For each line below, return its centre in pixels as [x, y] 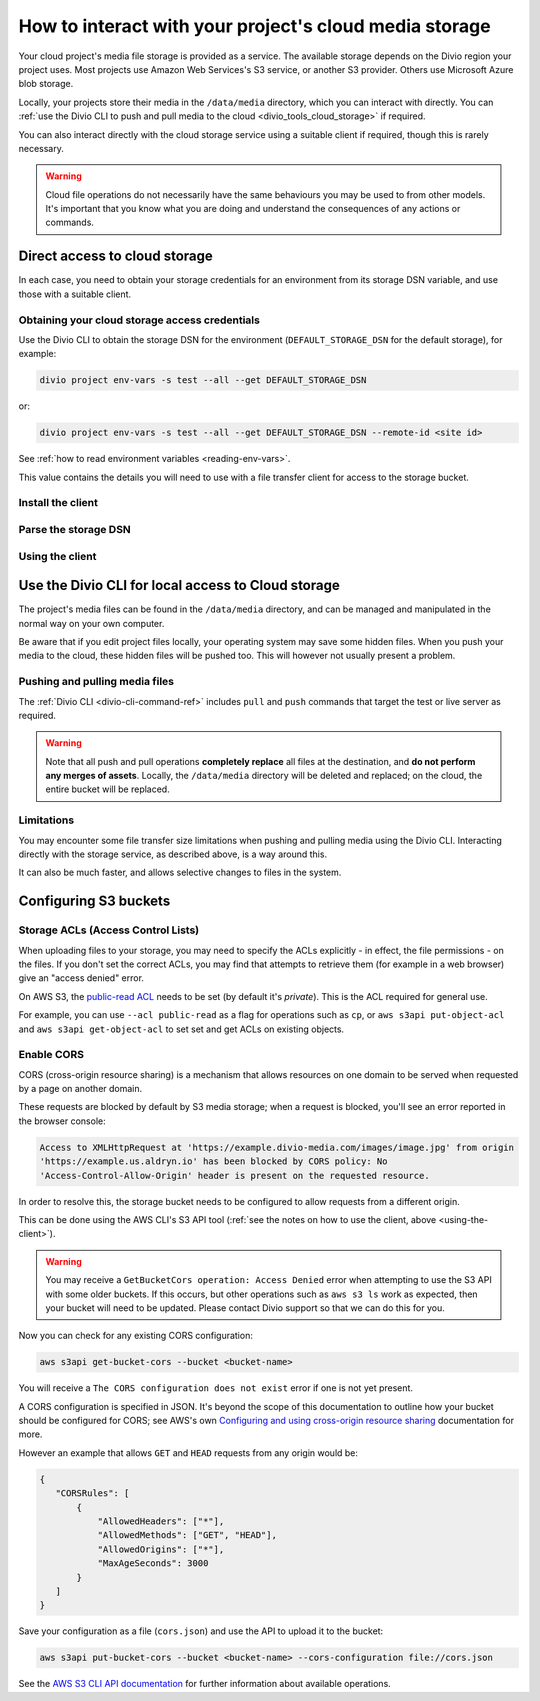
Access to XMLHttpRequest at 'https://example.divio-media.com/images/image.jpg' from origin [277, 1147]
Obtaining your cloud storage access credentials [139, 320]
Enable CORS [51, 1055]
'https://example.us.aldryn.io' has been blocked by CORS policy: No [213, 1161]
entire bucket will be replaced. [107, 789]
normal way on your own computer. [91, 623]
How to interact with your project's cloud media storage [254, 26]
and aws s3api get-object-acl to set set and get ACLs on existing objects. [181, 1029]
